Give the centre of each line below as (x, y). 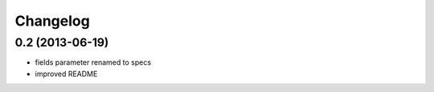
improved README (66, 74)
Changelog (52, 21)
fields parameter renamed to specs (93, 62)
